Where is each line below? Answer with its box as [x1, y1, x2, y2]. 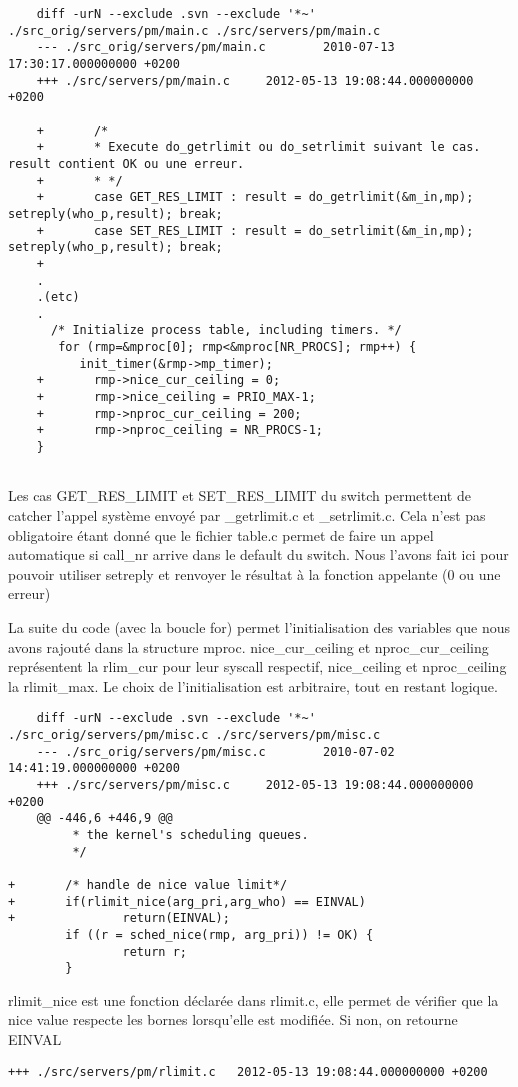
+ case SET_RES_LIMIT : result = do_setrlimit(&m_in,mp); [36, 223, 474, 238]
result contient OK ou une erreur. [8, 156, 245, 171]
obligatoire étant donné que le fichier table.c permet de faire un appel [8, 524, 434, 545]
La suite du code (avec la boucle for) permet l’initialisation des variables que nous [8, 616, 510, 637]
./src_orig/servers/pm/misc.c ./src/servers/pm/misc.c [8, 727, 381, 742]
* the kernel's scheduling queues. [72, 827, 309, 842]
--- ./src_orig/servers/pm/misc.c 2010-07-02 [36, 744, 395, 759]
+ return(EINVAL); [8, 911, 230, 926]
